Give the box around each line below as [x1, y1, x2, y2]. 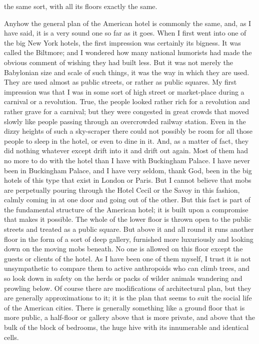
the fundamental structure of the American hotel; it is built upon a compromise [4, 204, 248, 214]
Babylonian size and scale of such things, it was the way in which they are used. [4, 67, 249, 77]
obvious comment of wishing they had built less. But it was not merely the [4, 57, 233, 67]
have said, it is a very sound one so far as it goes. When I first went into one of [4, 28, 246, 38]
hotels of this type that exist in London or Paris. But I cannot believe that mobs [4, 175, 251, 185]
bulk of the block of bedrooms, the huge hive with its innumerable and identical [4, 322, 249, 332]
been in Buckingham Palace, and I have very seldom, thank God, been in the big [4, 165, 252, 175]
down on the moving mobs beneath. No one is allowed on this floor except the [4, 243, 243, 254]
